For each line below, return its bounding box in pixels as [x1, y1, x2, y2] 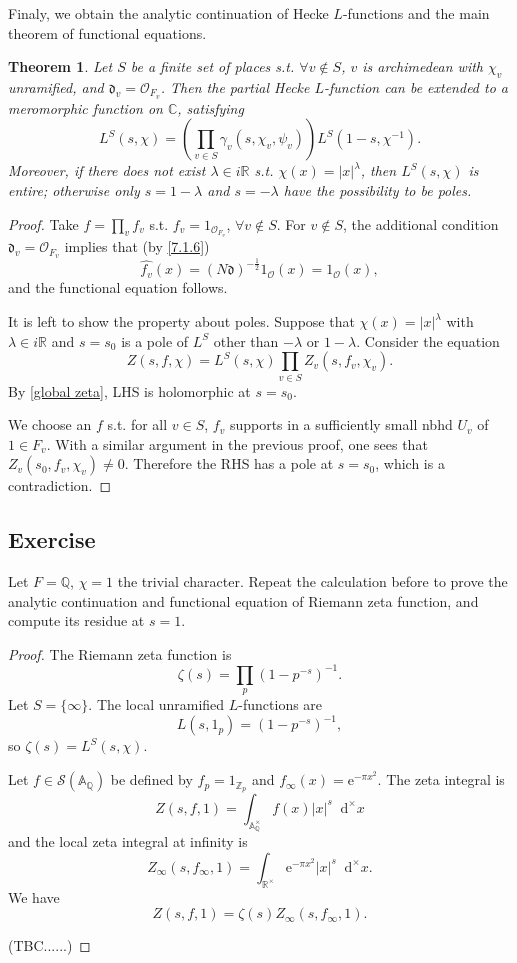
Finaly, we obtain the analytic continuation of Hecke [8, 3, 329, 23]
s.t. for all [107, 414, 168, 435]
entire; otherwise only [8, 180, 140, 201]
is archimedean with [362, 56, 484, 77]
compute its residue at [8, 610, 145, 631]
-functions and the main [342, 3, 490, 23]
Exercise [8, 524, 96, 555]
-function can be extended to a [324, 76, 509, 97]
